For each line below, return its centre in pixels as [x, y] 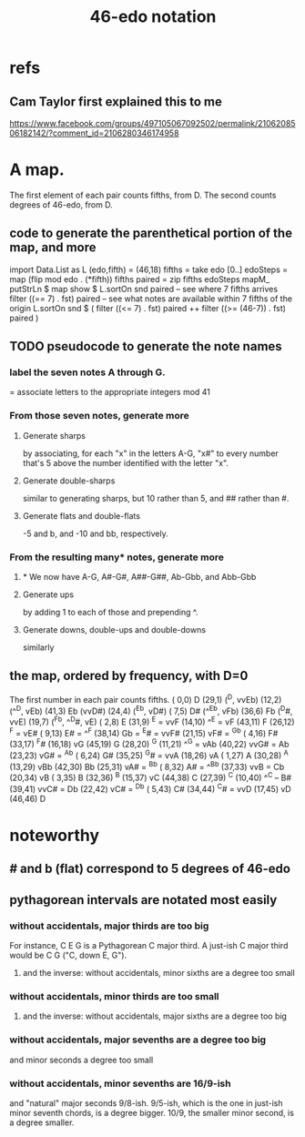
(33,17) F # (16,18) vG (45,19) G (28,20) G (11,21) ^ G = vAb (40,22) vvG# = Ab [149, 744]
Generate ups [48, 594]
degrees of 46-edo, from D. [61, 204]
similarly [38, 647]
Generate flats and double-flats [81, 515]
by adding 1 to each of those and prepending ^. [110, 613]
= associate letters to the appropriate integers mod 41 [110, 392]
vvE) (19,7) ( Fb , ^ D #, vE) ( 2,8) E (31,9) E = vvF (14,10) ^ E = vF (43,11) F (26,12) [152, 721]
